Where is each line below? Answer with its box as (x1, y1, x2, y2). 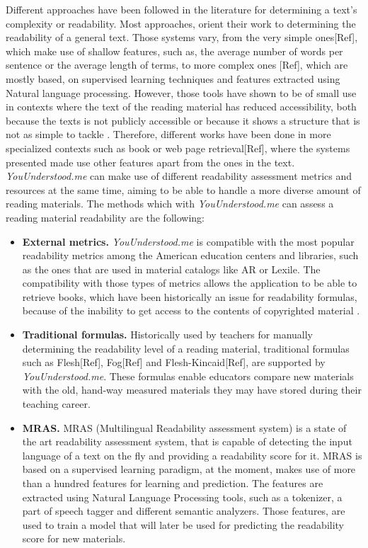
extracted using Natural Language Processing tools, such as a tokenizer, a (22, 489, 343, 504)
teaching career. (22, 396, 91, 411)
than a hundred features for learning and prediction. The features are (22, 476, 323, 490)
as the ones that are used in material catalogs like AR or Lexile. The (22, 261, 321, 276)
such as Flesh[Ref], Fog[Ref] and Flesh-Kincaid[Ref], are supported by (22, 355, 326, 370)
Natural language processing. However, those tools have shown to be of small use (6, 85, 357, 100)
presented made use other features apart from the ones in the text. (6, 154, 295, 169)
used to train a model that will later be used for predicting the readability (22, 517, 345, 532)
